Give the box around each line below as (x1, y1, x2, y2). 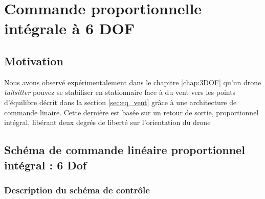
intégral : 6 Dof (4, 157, 87, 172)
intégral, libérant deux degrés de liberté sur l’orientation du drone (4, 117, 211, 128)
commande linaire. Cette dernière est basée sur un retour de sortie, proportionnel (4, 107, 259, 117)
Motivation (4, 53, 63, 68)
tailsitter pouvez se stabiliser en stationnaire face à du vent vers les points (4, 87, 236, 97)
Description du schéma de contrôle (4, 183, 150, 196)
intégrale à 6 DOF (4, 18, 135, 39)
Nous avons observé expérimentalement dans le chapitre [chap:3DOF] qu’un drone (4, 77, 261, 87)
